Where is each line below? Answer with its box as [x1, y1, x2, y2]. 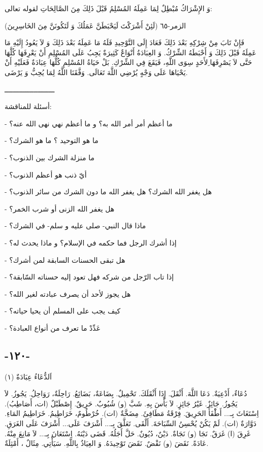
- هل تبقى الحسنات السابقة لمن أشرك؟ [5, 254, 125, 265]
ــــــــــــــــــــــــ [5, 84, 55, 94]
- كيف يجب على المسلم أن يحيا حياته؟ [5, 305, 121, 316]
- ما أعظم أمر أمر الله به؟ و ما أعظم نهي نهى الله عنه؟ [5, 118, 173, 128]
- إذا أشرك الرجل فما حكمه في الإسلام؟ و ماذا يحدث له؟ [5, 237, 177, 248]
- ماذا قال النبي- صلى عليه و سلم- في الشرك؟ [5, 220, 146, 231]
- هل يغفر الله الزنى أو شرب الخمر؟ [5, 203, 115, 214]
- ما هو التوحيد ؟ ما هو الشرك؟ [5, 135, 98, 146]
